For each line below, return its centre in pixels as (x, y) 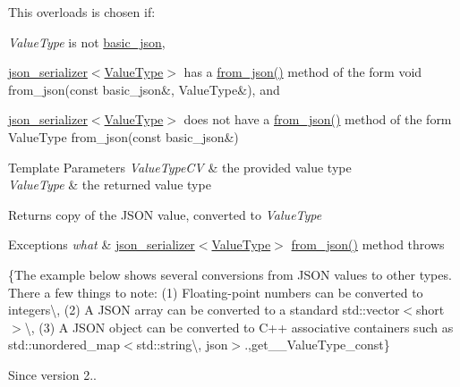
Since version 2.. (52, 374)
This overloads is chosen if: (82, 12)
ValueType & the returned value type (110, 185)
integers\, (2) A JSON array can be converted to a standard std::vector (204, 310)
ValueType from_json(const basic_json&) (124, 136)
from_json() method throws (368, 244)
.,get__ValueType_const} (317, 345)
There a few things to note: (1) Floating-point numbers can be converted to (216, 292)
